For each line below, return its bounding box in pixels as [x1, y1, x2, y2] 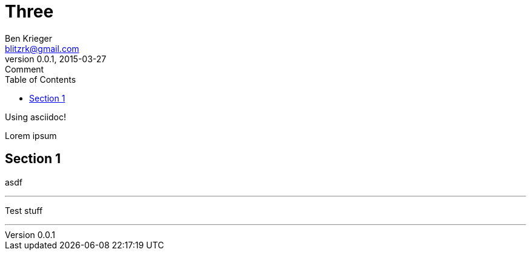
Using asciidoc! [5, 111, 67, 122]
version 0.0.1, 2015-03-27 [5, 53, 107, 64]
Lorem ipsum [5, 130, 57, 141]
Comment [5, 63, 44, 74]
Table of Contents [5, 74, 76, 85]
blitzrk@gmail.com [5, 43, 79, 54]
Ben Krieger [5, 33, 52, 44]
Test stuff [5, 205, 43, 216]
